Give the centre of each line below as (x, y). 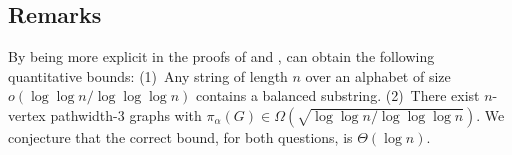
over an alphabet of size (378, 75)
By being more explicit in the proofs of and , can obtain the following (221, 56)
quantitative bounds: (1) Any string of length (148, 75)
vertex (27, 114)
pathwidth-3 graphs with (126, 114)
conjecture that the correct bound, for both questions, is (180, 136)
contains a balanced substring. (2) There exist (338, 95)
